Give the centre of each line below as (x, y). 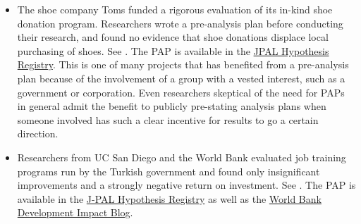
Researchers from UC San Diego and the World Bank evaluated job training (182, 157)
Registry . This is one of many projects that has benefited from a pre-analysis (183, 64)
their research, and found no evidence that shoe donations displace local (173, 37)
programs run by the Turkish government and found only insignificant (169, 171)
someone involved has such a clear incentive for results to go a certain (168, 119)
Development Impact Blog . (75, 212)
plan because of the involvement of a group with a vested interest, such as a (181, 78)
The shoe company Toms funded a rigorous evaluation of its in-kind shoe (175, 9)
